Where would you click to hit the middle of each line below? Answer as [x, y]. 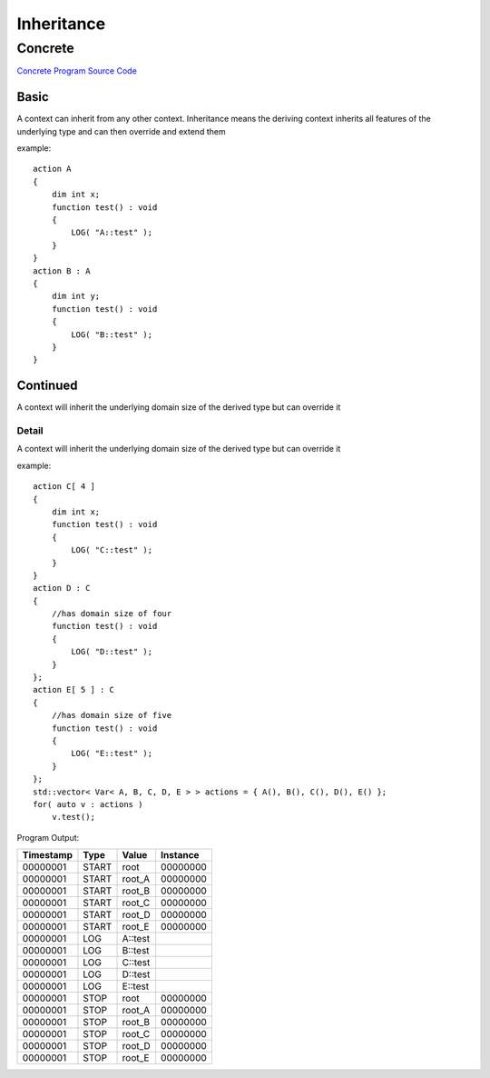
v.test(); [73, 817]
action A [52, 169]
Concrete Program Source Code [77, 71]
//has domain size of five [112, 715]
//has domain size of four [112, 614]
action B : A [62, 271]
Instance [180, 855]
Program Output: [48, 837]
